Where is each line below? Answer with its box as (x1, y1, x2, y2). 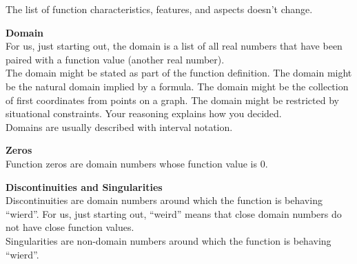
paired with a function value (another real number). (6, 52, 225, 66)
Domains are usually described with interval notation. (6, 119, 233, 134)
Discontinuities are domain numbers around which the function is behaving (6, 193, 323, 207)
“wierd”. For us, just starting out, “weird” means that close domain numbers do (6, 206, 342, 221)
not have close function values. (6, 220, 134, 234)
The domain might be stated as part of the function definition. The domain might (6, 65, 352, 80)
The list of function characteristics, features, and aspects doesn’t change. (6, 2, 313, 16)
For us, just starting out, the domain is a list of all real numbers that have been (6, 39, 343, 53)
